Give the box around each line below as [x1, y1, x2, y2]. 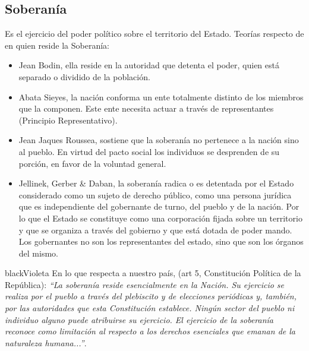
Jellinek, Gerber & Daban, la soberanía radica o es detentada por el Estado [18, 177, 294, 189]
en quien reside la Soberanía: [5, 39, 109, 51]
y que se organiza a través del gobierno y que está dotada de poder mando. [18, 223, 292, 236]
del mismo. [18, 246, 58, 259]
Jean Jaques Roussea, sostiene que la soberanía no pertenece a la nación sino [18, 134, 299, 146]
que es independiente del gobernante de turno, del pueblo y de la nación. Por [18, 200, 299, 213]
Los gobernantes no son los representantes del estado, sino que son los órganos [18, 235, 304, 248]
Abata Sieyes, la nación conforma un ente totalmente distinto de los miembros [18, 90, 304, 103]
